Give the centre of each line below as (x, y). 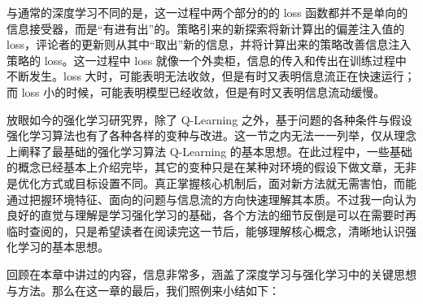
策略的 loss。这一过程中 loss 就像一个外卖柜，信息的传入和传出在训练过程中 (207, 60)
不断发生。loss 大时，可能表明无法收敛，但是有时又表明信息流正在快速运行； (211, 76)
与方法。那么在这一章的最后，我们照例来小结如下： (143, 290)
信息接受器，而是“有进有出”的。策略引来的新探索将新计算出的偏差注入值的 (206, 28)
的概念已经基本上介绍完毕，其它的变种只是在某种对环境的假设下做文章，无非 (211, 167)
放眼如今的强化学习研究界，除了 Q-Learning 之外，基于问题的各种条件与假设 (209, 119)
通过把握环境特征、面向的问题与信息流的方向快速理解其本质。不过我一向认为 (211, 199)
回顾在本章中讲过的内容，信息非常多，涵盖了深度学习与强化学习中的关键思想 (211, 274)
